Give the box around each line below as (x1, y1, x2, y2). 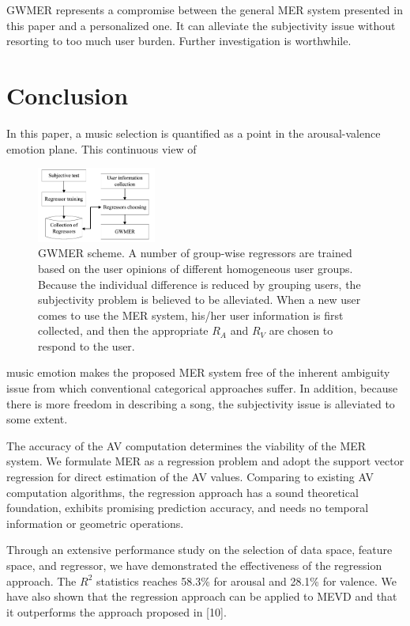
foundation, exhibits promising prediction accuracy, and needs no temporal (6, 499, 369, 516)
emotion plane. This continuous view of (6, 140, 197, 157)
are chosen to (269, 322, 333, 339)
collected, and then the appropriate (38, 322, 209, 339)
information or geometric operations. (6, 514, 184, 531)
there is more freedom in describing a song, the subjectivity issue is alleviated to (6, 395, 395, 412)
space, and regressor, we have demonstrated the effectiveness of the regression (6, 557, 382, 574)
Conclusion (6, 78, 129, 111)
